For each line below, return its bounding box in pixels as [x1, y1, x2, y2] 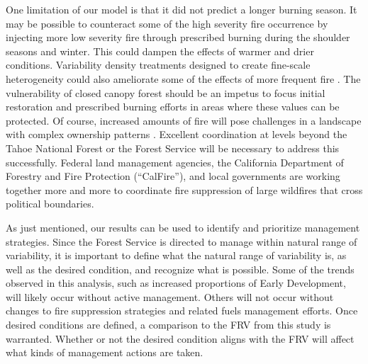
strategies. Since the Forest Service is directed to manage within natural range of [6, 234, 357, 249]
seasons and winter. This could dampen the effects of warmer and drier [6, 43, 314, 58]
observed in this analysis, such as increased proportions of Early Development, [6, 275, 346, 290]
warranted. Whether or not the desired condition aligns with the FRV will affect [6, 331, 355, 346]
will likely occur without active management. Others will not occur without [6, 289, 334, 304]
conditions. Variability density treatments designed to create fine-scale [6, 57, 311, 72]
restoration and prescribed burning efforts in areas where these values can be [6, 99, 340, 114]
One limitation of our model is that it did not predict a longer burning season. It [6, 2, 357, 16]
